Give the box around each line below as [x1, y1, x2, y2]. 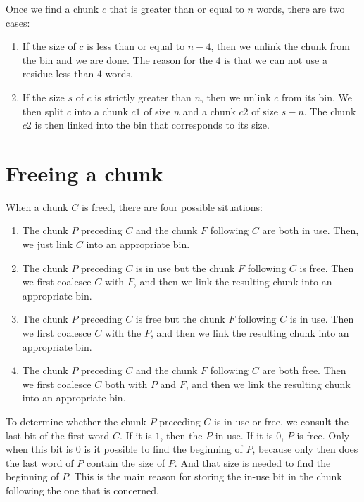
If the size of [22, 39, 76, 53]
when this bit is [6, 442, 73, 456]
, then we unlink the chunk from [211, 39, 350, 53]
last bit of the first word [6, 427, 110, 442]
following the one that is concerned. [6, 482, 159, 497]
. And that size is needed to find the [174, 455, 331, 470]
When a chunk [6, 199, 68, 214]
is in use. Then [289, 311, 354, 326]
